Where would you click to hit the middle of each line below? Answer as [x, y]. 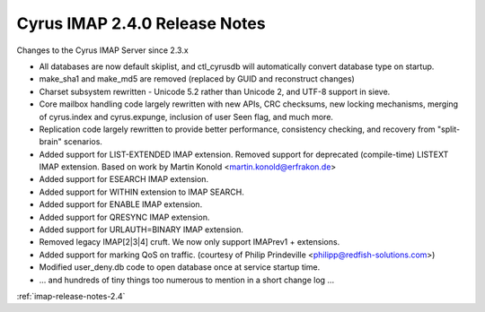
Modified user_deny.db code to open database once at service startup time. [180, 267]
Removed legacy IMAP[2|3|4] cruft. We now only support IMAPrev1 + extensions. [190, 242]
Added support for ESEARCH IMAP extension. [124, 179]
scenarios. [83, 142]
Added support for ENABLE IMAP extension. [121, 204]
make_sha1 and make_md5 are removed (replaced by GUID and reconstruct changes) [197, 79]
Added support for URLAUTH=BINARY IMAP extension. [141, 230]
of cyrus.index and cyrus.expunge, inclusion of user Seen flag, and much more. [186, 117]
